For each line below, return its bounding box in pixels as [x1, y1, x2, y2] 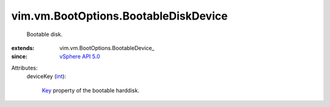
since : [11, 53, 28, 61]
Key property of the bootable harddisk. [42, 86, 140, 94]
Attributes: [11, 64, 38, 72]
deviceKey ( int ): [26, 73, 67, 80]
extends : [11, 44, 35, 51]
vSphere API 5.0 [59, 53, 100, 61]
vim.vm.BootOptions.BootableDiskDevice [11, 9, 228, 23]
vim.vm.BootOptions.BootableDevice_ [59, 44, 155, 51]
